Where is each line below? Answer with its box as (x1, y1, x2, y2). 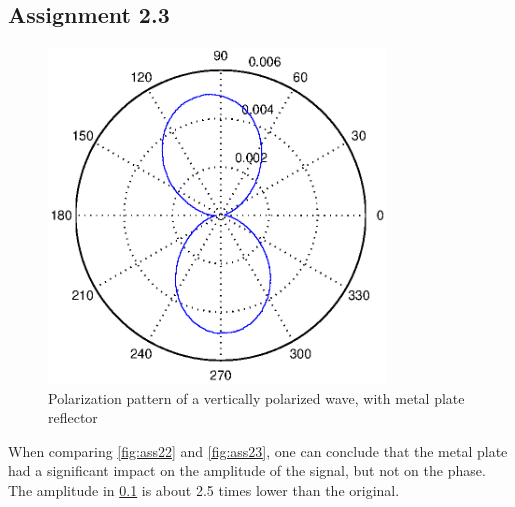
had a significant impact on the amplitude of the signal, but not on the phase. (8, 460, 486, 481)
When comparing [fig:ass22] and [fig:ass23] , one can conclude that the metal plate (8, 440, 508, 461)
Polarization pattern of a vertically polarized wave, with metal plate (48, 387, 465, 408)
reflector (48, 407, 98, 428)
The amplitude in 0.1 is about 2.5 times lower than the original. (8, 480, 400, 501)
